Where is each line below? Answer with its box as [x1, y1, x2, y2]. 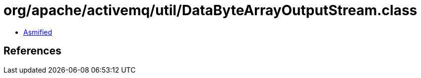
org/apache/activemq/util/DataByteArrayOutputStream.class [3, 2, 418, 19]
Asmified [23, 27, 53, 36]
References [3, 45, 61, 57]
